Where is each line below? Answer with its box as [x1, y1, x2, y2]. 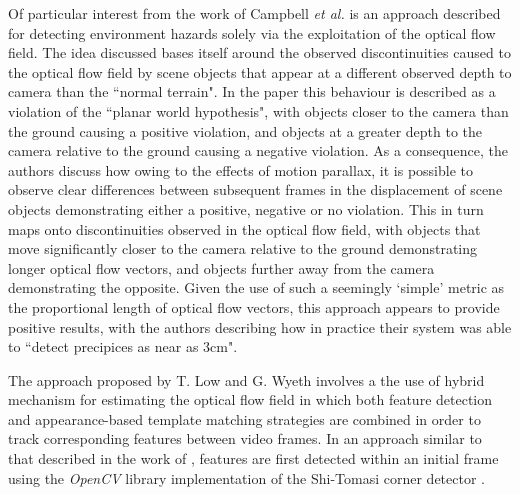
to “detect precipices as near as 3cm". [8, 336, 238, 357]
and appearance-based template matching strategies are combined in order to [8, 408, 481, 429]
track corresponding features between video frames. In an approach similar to [8, 428, 482, 449]
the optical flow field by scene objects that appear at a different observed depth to [8, 61, 512, 82]
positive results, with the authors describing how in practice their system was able [8, 316, 512, 337]
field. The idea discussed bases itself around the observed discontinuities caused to [8, 42, 511, 63]
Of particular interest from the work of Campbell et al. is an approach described [8, 3, 501, 23]
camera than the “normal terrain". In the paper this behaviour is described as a [8, 81, 496, 102]
